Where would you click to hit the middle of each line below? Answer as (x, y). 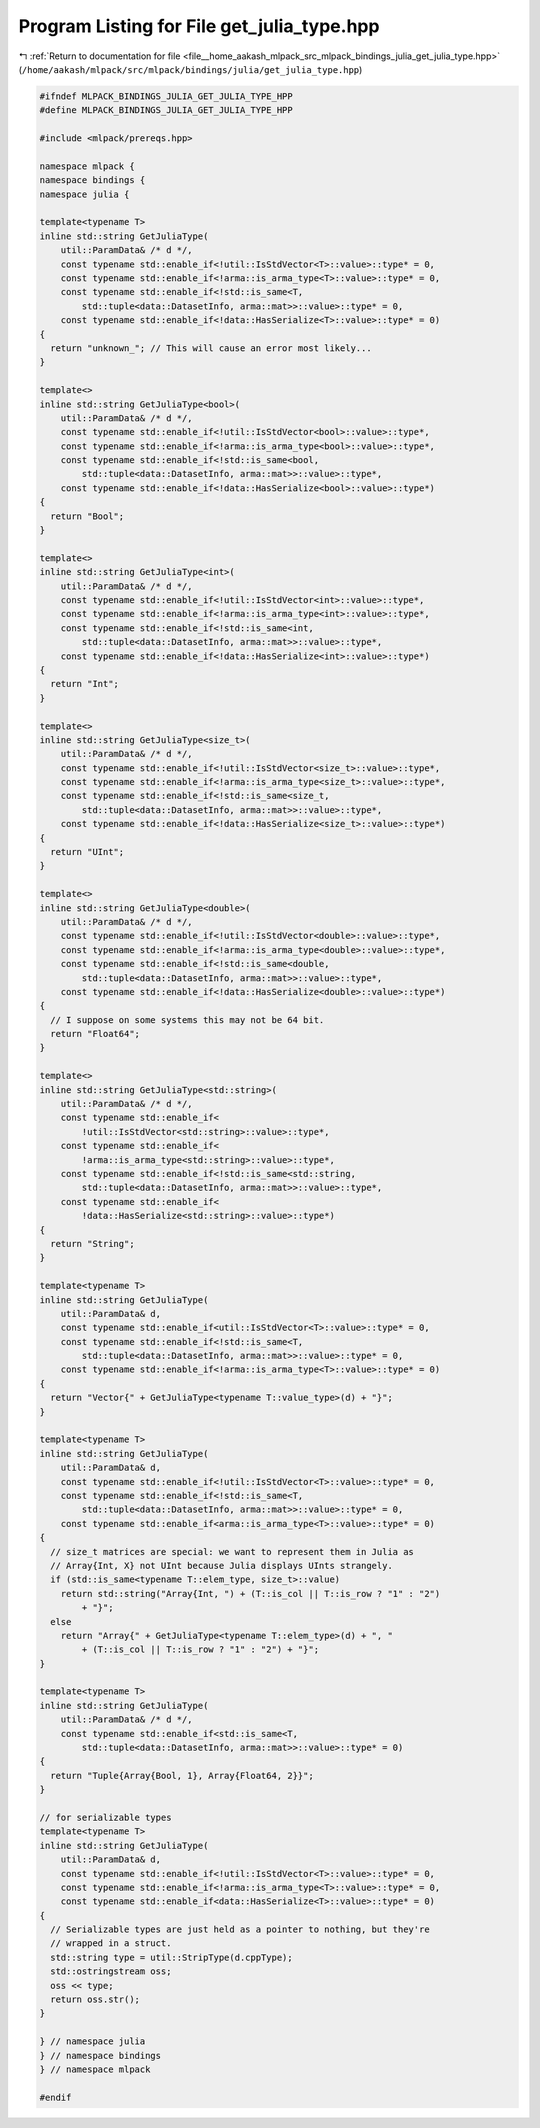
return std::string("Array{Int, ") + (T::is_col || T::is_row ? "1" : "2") (250, 1593)
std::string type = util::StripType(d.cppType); (172, 1957)
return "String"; (92, 1243)
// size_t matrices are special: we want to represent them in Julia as (232, 1551)
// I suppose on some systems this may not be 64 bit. (187, 1019)
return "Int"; (85, 684)
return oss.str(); (95, 1999)
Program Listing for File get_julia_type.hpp (199, 26)
